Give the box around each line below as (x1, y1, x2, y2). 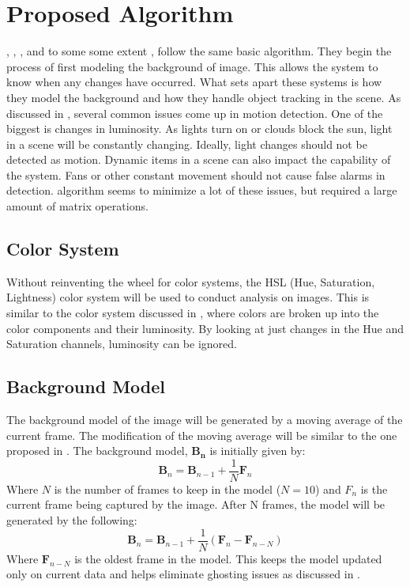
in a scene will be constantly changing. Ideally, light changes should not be (6, 135, 367, 152)
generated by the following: (6, 512, 137, 528)
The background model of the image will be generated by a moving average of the (6, 411, 403, 428)
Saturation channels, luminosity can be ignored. (6, 335, 237, 352)
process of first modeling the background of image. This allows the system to (6, 58, 378, 74)
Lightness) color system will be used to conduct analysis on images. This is (6, 289, 370, 305)
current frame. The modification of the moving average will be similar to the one (6, 426, 397, 443)
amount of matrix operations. (6, 198, 149, 214)
